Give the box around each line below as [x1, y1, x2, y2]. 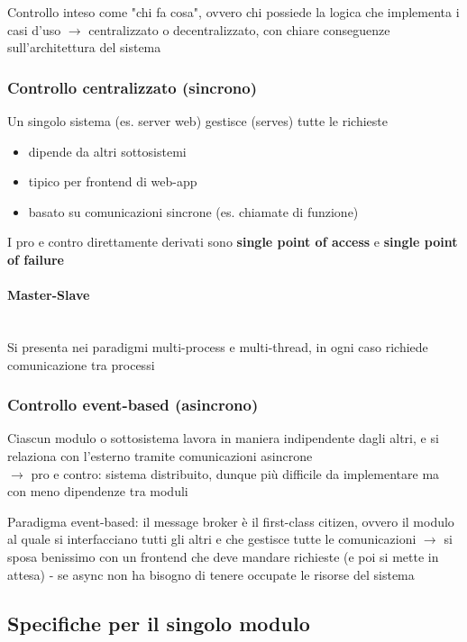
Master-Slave [7, 285, 90, 304]
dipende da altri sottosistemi [28, 141, 187, 160]
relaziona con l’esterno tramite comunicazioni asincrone [7, 446, 313, 465]
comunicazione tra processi [7, 355, 155, 374]
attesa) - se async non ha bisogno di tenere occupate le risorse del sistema [7, 565, 415, 583]
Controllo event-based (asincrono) [7, 393, 259, 416]
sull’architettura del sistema [7, 38, 161, 57]
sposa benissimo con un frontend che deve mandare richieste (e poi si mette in [7, 547, 439, 565]
